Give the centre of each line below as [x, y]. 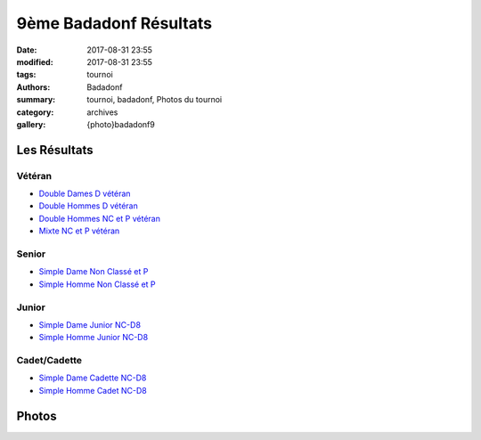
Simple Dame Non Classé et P [94, 272]
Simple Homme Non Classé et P [97, 284]
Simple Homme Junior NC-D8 [94, 338]
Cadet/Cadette [49, 361]
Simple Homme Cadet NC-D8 [93, 390]
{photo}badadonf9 [121, 124]
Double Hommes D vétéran [88, 206]
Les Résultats [55, 150]
